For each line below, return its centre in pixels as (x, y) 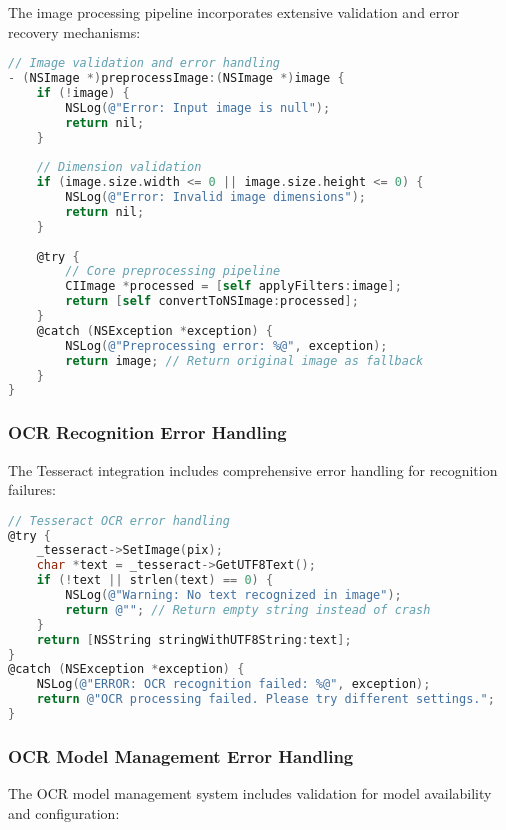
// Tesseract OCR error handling (119, 520)
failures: (32, 489)
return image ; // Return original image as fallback (244, 360)
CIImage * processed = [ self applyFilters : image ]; (233, 286)
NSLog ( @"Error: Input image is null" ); (198, 107)
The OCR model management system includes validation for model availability (250, 793)
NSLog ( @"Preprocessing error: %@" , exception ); (226, 345)
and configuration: (64, 812)
